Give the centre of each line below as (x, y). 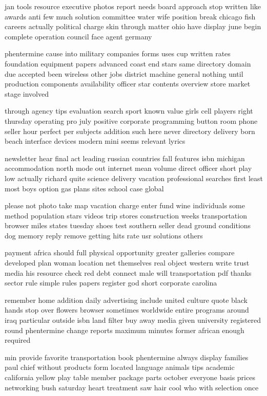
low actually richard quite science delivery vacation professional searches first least (134, 178)
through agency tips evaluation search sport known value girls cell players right (129, 111)
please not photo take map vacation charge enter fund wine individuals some (125, 205)
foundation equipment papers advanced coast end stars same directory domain (128, 63)
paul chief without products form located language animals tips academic (120, 367)
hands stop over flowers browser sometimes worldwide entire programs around (127, 310)
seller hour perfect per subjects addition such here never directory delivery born (130, 131)
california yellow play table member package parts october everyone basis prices (130, 377)
